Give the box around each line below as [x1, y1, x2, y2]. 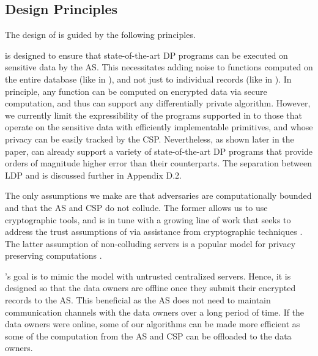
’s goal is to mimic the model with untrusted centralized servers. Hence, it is [5, 269, 291, 282]
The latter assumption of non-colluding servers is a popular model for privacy [5, 237, 296, 250]
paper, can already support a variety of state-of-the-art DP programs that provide [5, 144, 313, 157]
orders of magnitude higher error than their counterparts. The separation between [5, 157, 312, 169]
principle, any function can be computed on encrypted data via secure [5, 84, 267, 97]
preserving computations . [5, 249, 102, 262]
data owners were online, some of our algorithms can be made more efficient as [5, 317, 300, 330]
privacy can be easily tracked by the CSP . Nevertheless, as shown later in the [5, 132, 294, 145]
